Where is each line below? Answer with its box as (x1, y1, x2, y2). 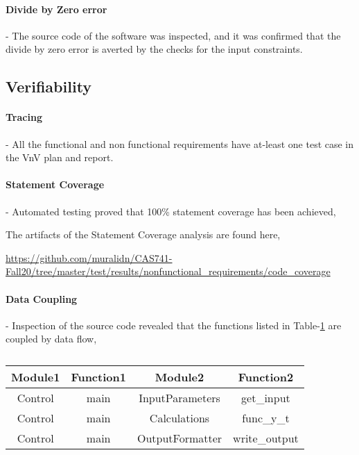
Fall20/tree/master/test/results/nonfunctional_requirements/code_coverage (6, 264, 331, 279)
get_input (241, 389, 290, 406)
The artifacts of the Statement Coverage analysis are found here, (6, 227, 281, 242)
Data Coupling (6, 291, 78, 306)
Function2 (238, 368, 294, 385)
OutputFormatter (137, 429, 222, 446)
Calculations (149, 409, 210, 426)
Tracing (6, 110, 42, 124)
